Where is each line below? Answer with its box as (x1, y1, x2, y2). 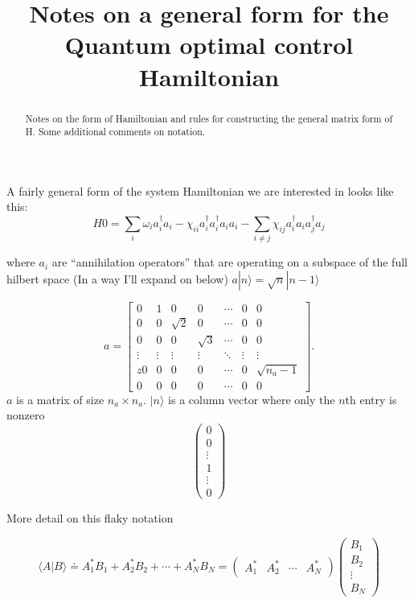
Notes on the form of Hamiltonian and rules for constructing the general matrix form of (25, 111, 393, 125)
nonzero (6, 407, 45, 423)
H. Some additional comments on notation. (25, 125, 206, 138)
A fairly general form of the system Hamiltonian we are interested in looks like (6, 182, 394, 199)
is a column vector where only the (168, 390, 335, 407)
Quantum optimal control (64, 28, 354, 61)
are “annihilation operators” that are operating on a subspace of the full (51, 254, 408, 271)
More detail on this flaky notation (6, 510, 174, 527)
